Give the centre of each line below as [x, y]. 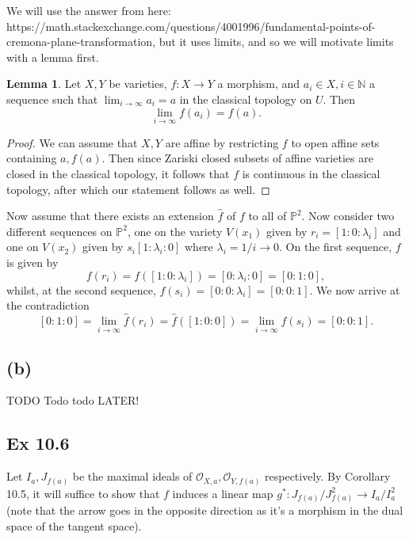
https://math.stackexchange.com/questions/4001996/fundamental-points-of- [191, 26]
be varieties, [138, 84]
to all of [268, 216]
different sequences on [59, 231]
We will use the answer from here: [89, 10]
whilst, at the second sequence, [81, 289]
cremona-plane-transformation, [81, 42]
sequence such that [52, 99]
